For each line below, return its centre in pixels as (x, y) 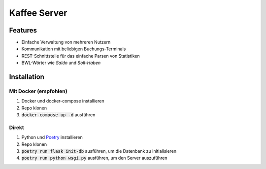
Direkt (17, 127)
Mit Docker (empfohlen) (38, 91)
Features (23, 30)
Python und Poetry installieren (52, 137)
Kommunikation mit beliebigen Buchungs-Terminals (74, 49)
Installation (27, 77)
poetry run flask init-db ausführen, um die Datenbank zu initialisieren (99, 151)
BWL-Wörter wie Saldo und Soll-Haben (61, 63)
